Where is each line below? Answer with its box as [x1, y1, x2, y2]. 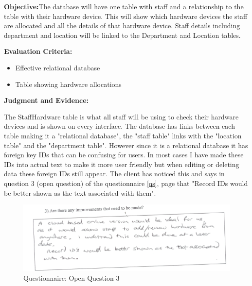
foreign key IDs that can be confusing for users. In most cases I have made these [4, 150, 244, 160]
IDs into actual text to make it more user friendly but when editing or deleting [4, 159, 239, 169]
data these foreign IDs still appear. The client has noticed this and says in [4, 168, 225, 179]
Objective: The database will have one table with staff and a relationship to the [4, 1, 244, 11]
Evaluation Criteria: [4, 46, 72, 56]
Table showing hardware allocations [15, 79, 122, 89]
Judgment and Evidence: [4, 95, 89, 105]
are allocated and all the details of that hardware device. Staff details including [4, 20, 240, 31]
